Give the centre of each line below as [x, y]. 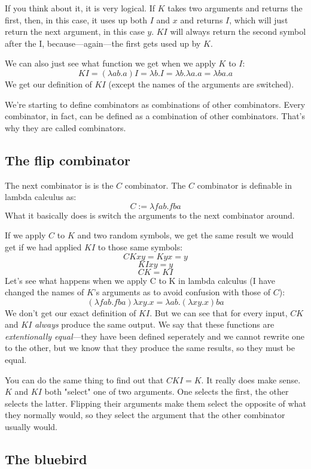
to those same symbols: [140, 246]
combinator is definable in [245, 185]
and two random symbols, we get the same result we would [185, 235]
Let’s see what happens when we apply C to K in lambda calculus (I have [140, 280]
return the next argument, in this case [75, 31]
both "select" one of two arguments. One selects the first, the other [167, 391]
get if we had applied [43, 246]
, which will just [259, 19]
